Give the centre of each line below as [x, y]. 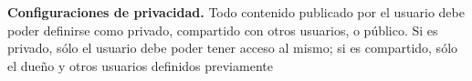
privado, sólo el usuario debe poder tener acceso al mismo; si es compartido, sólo [233, 48]
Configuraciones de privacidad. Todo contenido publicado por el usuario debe [236, 12]
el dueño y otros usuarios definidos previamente [140, 65]
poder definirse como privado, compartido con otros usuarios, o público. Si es [223, 30]
